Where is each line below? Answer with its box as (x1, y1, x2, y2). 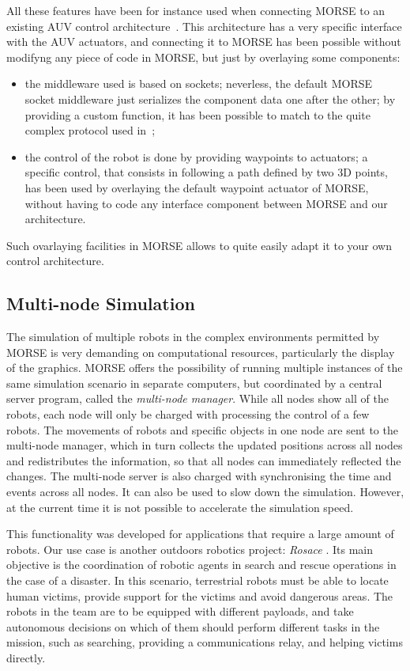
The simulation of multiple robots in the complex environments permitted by (6, 328, 380, 345)
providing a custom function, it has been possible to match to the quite (24, 106, 371, 123)
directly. (6, 649, 46, 665)
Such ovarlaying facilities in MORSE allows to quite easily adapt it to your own (6, 237, 392, 253)
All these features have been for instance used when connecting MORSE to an (6, 2, 386, 18)
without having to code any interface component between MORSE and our (24, 195, 388, 211)
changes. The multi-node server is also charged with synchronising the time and (6, 468, 392, 484)
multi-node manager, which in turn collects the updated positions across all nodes (6, 437, 403, 453)
